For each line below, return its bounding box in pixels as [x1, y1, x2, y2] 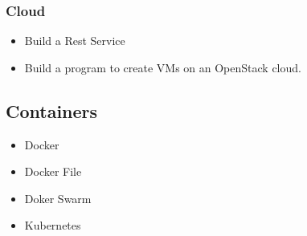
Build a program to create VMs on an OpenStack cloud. [24, 59, 301, 75]
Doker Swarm [24, 189, 92, 206]
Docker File [24, 163, 82, 180]
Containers [6, 98, 98, 123]
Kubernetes [24, 217, 81, 234]
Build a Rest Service [24, 32, 125, 49]
